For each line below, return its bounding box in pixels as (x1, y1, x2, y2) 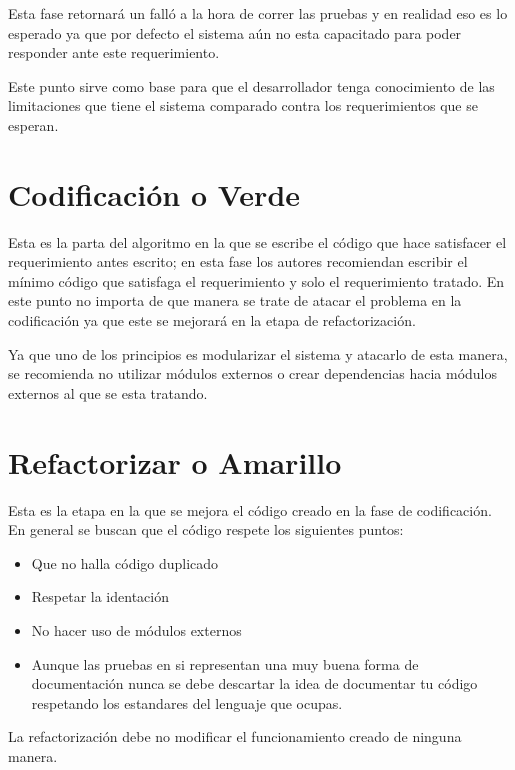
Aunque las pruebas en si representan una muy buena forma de (31, 653, 419, 674)
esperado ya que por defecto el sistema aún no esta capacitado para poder (8, 22, 462, 43)
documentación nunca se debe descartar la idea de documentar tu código (31, 673, 478, 694)
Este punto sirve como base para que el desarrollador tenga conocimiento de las (8, 75, 495, 96)
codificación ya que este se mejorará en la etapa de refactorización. (8, 310, 416, 331)
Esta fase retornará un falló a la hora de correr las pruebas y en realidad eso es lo (8, 3, 508, 23)
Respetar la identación (31, 586, 169, 607)
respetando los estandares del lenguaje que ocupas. (31, 692, 343, 713)
